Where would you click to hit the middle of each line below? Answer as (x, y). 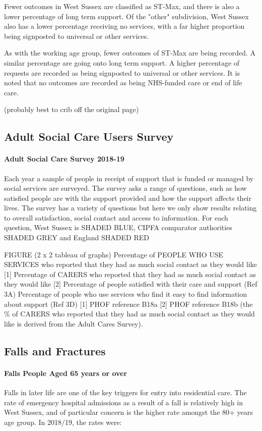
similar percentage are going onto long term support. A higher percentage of (122, 62)
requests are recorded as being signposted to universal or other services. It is (122, 72)
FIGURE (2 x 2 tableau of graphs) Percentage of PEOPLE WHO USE (114, 254)
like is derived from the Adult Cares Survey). (74, 323)
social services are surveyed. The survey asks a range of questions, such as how (125, 188)
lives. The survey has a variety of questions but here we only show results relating (130, 208)
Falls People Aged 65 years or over (66, 373)
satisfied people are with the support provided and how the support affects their (128, 198)
